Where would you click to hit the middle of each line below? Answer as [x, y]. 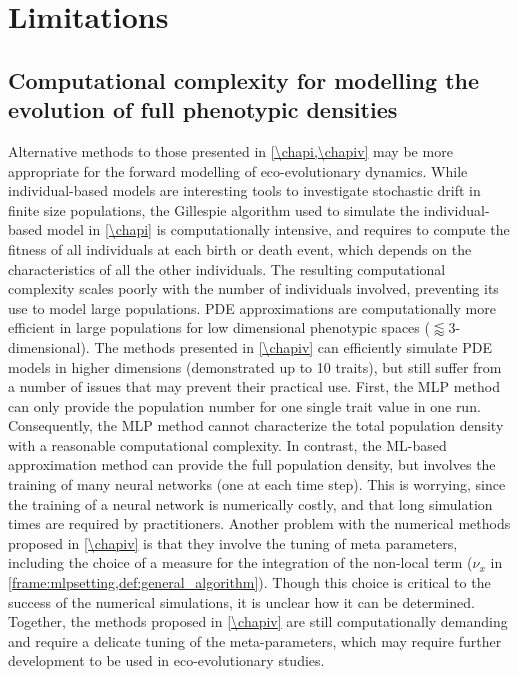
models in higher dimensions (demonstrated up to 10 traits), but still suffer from [255, 366]
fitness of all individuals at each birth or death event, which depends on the [240, 248]
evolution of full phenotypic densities [203, 109]
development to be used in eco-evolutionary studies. [166, 660]
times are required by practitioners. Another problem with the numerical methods [259, 523]
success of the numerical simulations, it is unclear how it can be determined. [241, 601]
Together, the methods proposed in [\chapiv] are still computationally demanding [258, 621]
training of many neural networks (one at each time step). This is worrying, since [257, 484]
